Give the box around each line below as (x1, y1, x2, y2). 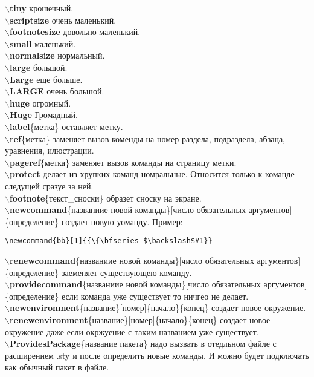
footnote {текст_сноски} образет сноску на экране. (9, 191, 202, 204)
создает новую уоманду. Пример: (61, 215, 183, 228)
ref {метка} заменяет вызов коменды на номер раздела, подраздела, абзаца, (9, 132, 285, 145)
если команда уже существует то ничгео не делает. (61, 289, 249, 302)
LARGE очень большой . (9, 85, 104, 97)
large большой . (9, 61, 68, 73)
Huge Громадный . (9, 108, 78, 121)
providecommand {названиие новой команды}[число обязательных (9, 278, 261, 290)
